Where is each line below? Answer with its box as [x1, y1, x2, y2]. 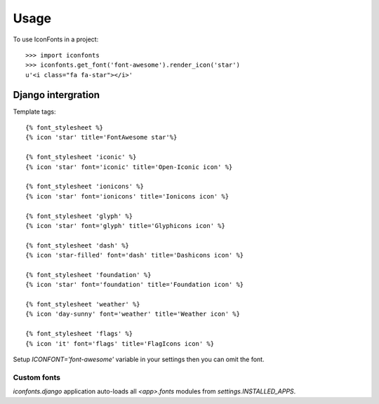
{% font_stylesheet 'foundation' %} [25, 271, 152, 278]
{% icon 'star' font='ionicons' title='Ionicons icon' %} [25, 192, 230, 200]
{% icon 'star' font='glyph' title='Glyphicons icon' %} [25, 222, 226, 229]
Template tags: [13, 107, 56, 116]
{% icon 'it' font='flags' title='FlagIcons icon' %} [25, 339, 214, 347]
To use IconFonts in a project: [13, 35, 99, 43]
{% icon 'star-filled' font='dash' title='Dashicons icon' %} [25, 251, 244, 260]
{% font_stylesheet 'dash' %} [25, 241, 130, 249]
